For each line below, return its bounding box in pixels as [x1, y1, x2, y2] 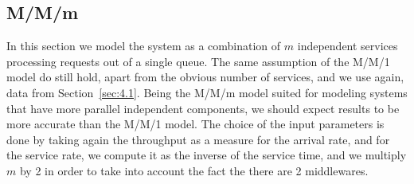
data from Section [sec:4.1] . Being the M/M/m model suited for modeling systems [6, 84, 408, 100]
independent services [297, 37, 398, 54]
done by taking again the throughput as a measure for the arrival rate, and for [6, 131, 390, 147]
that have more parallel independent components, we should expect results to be [6, 100, 400, 116]
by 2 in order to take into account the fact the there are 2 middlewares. [19, 162, 369, 178]
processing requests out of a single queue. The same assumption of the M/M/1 [6, 53, 390, 69]
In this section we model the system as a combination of [6, 37, 281, 54]
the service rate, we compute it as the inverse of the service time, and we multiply [6, 147, 407, 163]
